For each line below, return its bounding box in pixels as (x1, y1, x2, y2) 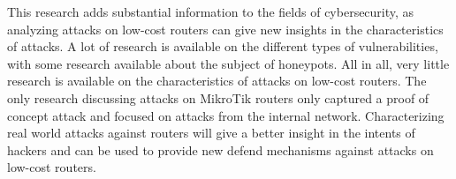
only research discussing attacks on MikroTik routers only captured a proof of (7, 88, 429, 107)
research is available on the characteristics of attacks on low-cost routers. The (7, 71, 427, 90)
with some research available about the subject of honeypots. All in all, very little (7, 54, 450, 72)
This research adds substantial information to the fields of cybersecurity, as (7, 3, 414, 20)
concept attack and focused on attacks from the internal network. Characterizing (7, 106, 445, 124)
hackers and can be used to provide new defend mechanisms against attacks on (7, 140, 434, 159)
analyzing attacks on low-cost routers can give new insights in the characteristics (7, 19, 444, 38)
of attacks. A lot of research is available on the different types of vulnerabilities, (7, 37, 438, 56)
